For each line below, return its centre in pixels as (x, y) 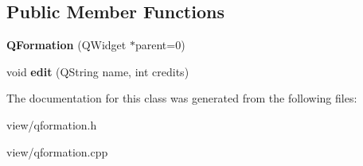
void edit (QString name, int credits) (98, 71)
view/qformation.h (52, 124)
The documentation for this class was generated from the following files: (182, 98)
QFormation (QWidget (66, 45)
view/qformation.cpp (57, 151)
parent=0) (160, 45)
